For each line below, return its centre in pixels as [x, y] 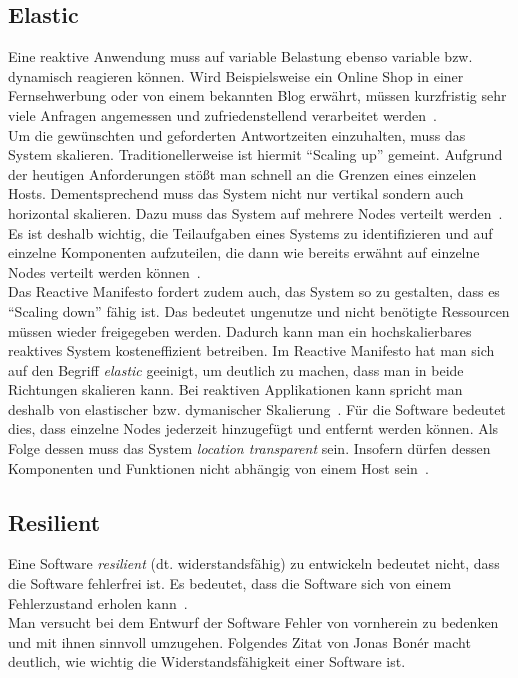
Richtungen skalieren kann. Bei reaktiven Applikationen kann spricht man [235, 389]
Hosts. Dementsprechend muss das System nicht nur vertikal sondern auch [236, 193]
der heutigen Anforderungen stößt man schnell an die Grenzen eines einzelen [242, 173]
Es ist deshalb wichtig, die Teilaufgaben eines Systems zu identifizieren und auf [250, 232]
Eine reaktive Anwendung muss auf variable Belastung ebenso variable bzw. [240, 56]
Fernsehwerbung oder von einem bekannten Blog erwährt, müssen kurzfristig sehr [257, 95]
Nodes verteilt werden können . [104, 271]
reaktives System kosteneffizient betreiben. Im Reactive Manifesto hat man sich [251, 350]
